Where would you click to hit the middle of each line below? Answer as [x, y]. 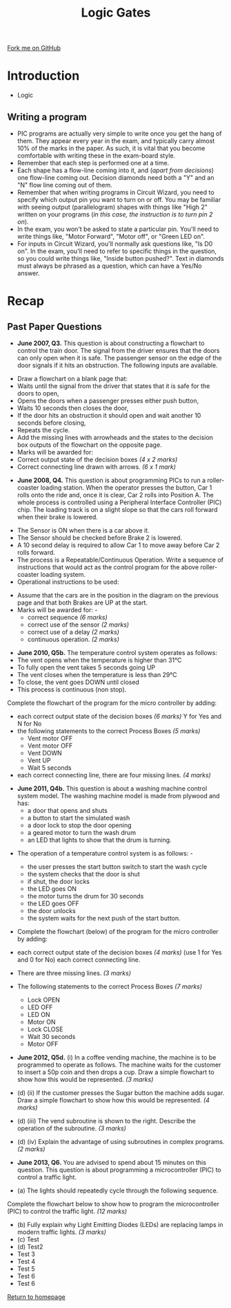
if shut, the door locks [58, 881]
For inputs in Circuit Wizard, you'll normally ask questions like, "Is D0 [115, 243]
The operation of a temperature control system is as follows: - [105, 853]
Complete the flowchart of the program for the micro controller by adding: [112, 703]
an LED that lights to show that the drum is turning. [99, 840]
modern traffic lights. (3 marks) [62, 1232]
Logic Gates [116, 13]
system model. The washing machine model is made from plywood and [118, 795]
